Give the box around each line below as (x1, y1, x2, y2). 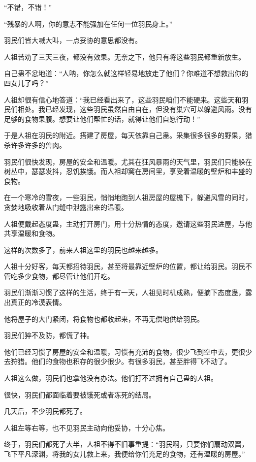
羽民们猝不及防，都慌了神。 (4, 330, 94, 340)
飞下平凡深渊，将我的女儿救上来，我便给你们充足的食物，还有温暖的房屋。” (4, 449, 245, 459)
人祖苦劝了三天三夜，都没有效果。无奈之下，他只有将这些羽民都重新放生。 (4, 51, 245, 62)
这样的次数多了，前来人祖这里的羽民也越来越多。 (4, 244, 162, 255)
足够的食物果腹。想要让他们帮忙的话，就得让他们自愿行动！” (4, 113, 200, 124)
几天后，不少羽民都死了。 (4, 406, 87, 416)
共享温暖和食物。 (4, 228, 59, 238)
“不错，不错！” (4, 2, 52, 12)
